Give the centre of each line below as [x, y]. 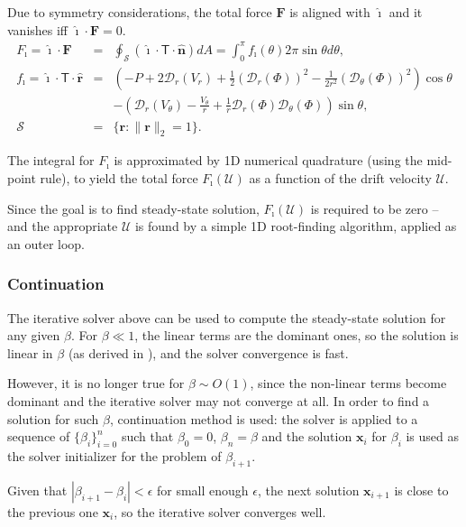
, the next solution [308, 490]
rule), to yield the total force [119, 178]
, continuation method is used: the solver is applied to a [264, 418]
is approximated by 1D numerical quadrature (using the [268, 160]
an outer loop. [46, 243]
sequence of [39, 436]
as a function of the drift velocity [340, 178]
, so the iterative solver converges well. [220, 511]
